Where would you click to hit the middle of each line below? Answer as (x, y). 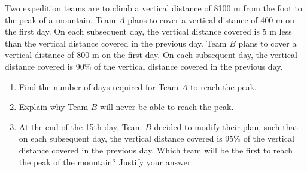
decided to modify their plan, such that (226, 126)
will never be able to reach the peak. (167, 107)
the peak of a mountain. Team (60, 19)
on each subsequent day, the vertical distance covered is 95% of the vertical (156, 138)
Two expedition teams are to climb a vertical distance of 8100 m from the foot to (153, 8)
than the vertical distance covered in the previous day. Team (116, 43)
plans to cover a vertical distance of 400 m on (211, 19)
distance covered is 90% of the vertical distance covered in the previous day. (144, 66)
